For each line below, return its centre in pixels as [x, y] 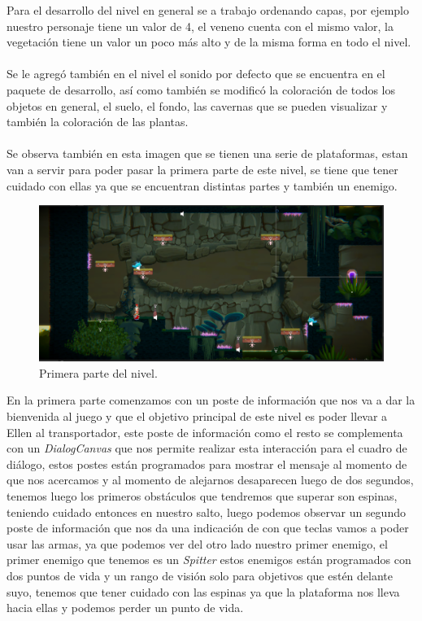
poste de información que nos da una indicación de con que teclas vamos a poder [208, 528]
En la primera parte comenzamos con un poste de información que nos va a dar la [211, 400]
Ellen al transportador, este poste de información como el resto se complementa [205, 432]
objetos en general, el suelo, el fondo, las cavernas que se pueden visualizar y [197, 105]
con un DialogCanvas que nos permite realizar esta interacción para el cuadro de [207, 448]
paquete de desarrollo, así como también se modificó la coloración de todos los [201, 89]
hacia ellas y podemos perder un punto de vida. [125, 608]
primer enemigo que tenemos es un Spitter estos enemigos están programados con [209, 560]
